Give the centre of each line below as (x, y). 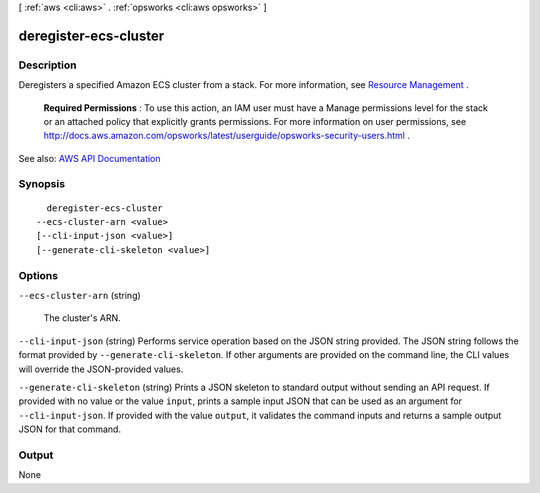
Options (38, 275)
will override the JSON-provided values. (101, 369)
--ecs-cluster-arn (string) (80, 295)
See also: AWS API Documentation (89, 158)
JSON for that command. (70, 429)
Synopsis (41, 184)
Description (47, 65)
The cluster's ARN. (82, 318)
